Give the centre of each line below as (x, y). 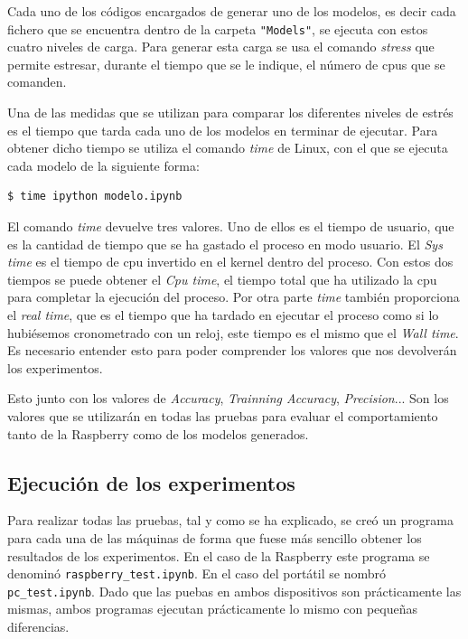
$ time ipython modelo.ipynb (95, 197)
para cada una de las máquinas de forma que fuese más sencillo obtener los (215, 537)
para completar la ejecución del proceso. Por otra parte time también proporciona (234, 297)
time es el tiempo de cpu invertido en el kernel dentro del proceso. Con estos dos (230, 262)
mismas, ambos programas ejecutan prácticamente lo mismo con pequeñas (212, 609)
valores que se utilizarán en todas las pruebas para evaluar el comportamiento (223, 415)
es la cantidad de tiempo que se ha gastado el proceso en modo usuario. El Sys (225, 244)
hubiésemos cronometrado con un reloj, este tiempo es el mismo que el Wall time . (233, 332)
